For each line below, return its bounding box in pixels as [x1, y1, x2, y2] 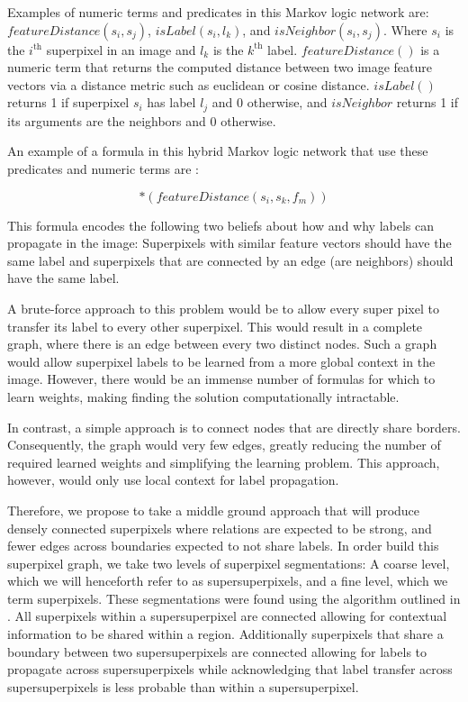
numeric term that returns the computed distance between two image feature [7, 58, 433, 77]
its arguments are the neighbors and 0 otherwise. [7, 111, 276, 130]
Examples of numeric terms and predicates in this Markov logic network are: [7, 3, 429, 21]
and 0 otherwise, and [211, 93, 328, 112]
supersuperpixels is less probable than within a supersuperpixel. [7, 677, 359, 696]
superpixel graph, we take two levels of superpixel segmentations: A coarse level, [7, 553, 450, 572]
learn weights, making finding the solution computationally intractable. [7, 387, 400, 406]
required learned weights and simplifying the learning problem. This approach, [7, 452, 440, 471]
